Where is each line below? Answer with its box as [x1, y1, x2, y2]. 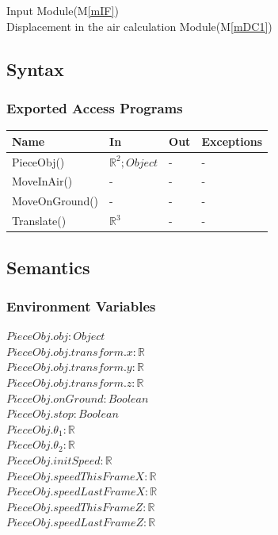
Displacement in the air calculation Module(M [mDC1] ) [6, 17, 272, 34]
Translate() [12, 212, 67, 229]
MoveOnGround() [12, 193, 99, 209]
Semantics [6, 254, 90, 279]
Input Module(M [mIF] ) [6, 2, 119, 18]
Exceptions [201, 132, 263, 149]
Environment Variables [6, 296, 156, 315]
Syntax [6, 56, 64, 81]
